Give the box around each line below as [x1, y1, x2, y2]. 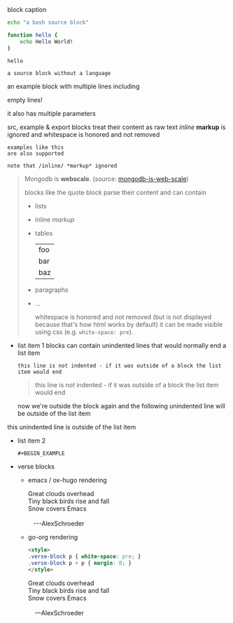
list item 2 [17, 436, 46, 445]
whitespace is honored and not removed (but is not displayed [34, 313, 212, 321]
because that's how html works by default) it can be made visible [34, 321, 223, 329]
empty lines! [7, 96, 43, 105]
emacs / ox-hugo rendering [27, 476, 107, 485]
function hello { [7, 32, 58, 39]
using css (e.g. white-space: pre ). [34, 328, 134, 336]
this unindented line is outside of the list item [7, 423, 136, 431]
